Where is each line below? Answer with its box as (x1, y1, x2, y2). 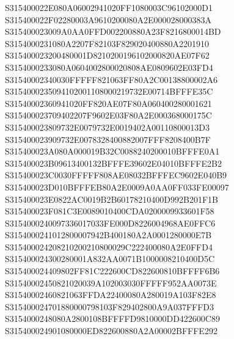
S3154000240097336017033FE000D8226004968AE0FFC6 (5, 216, 216, 229)
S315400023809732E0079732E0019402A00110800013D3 (5, 120, 210, 133)
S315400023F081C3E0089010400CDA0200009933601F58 (5, 205, 214, 217)
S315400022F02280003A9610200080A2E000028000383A (5, 13, 211, 26)
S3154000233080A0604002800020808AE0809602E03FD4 (5, 60, 213, 73)
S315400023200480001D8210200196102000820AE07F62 (5, 49, 210, 62)
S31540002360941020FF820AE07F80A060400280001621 (5, 97, 212, 109)
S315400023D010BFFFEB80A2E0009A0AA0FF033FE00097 (5, 180, 229, 193)
